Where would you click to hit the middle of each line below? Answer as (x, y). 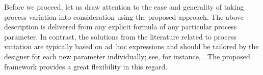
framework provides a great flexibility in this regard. (86, 66)
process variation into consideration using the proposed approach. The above (124, 16)
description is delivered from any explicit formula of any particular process (121, 27)
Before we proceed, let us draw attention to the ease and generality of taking (124, 7)
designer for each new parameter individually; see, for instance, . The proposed (127, 56)
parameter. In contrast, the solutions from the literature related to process (120, 36)
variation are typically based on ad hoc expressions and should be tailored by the (131, 46)
